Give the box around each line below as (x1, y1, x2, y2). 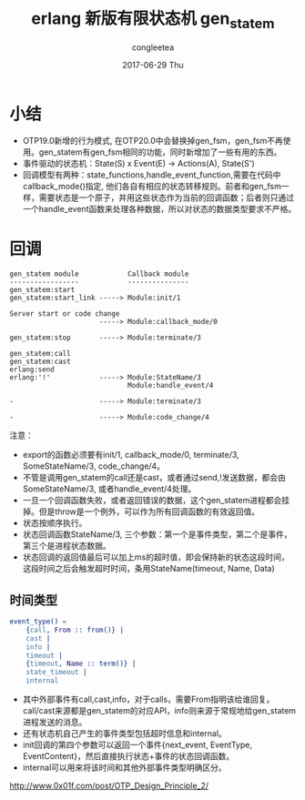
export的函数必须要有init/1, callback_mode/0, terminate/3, (22, 450, 239, 461)
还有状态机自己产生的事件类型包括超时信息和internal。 (22, 728, 228, 739)
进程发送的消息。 (22, 716, 87, 728)
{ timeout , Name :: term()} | (25, 659, 137, 669)
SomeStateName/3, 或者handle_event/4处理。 (22, 483, 197, 494)
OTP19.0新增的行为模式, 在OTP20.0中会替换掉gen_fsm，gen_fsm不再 (22, 136, 284, 147)
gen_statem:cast (9, 357, 71, 367)
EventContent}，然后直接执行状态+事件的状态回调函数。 (22, 751, 235, 762)
